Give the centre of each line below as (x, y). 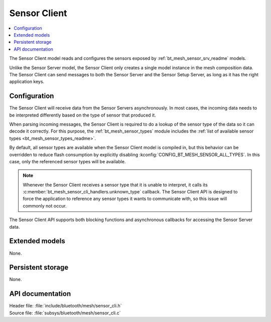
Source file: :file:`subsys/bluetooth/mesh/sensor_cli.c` (65, 313)
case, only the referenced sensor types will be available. (67, 161)
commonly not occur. (45, 205)
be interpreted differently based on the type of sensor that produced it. (83, 115)
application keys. (27, 82)
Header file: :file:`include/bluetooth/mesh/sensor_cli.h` (65, 306)
